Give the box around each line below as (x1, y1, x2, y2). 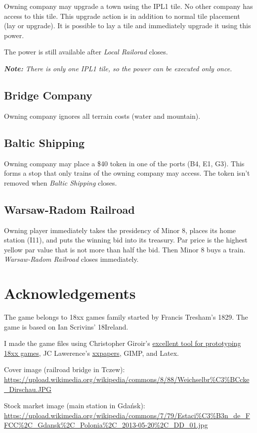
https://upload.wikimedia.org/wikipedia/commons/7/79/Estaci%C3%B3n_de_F (4, 410, 250, 420)
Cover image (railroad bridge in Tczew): (4, 364, 125, 375)
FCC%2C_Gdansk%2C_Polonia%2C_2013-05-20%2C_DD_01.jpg (4, 420, 208, 430)
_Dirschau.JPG (4, 384, 52, 394)
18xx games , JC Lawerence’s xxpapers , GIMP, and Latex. (4, 347, 179, 358)
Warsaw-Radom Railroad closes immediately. (4, 254, 139, 264)
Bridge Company (4, 87, 92, 102)
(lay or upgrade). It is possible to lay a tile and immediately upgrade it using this (4, 20, 251, 31)
